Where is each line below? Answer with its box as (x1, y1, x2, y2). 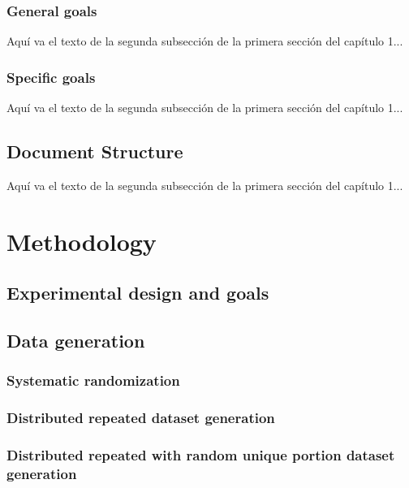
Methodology (6, 224, 157, 257)
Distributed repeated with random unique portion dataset (6, 444, 395, 464)
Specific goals (6, 67, 96, 87)
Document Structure (6, 139, 183, 164)
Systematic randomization (6, 370, 180, 391)
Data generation (6, 327, 145, 352)
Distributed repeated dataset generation (6, 408, 275, 428)
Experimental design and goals (6, 280, 269, 305)
